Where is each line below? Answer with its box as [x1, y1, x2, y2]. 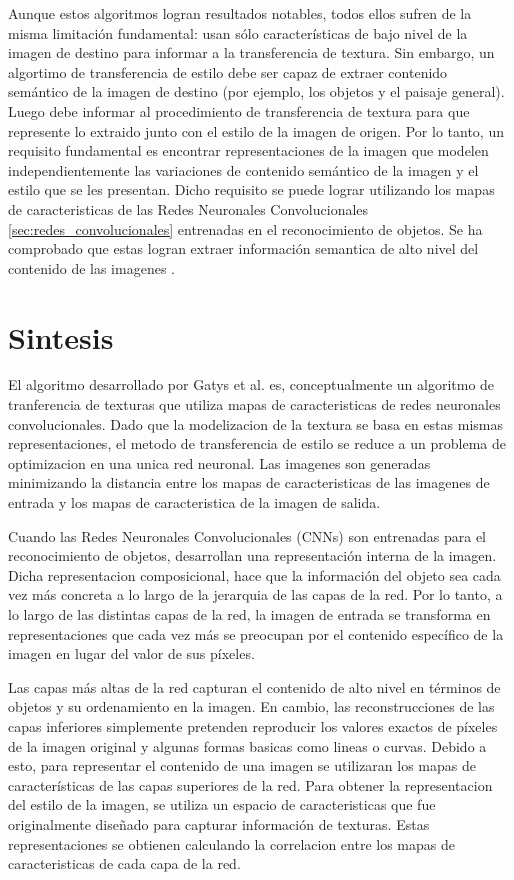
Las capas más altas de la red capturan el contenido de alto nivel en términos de [8, 676, 501, 697]
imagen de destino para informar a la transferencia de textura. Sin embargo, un [8, 42, 495, 63]
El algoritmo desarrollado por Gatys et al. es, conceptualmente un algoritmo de [8, 374, 495, 395]
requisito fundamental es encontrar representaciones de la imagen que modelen [8, 140, 489, 161]
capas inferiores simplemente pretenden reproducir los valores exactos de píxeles [8, 715, 498, 736]
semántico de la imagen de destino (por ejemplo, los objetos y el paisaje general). [8, 81, 505, 102]
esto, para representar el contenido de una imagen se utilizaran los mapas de [8, 755, 476, 776]
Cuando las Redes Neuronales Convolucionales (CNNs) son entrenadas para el [8, 525, 486, 546]
